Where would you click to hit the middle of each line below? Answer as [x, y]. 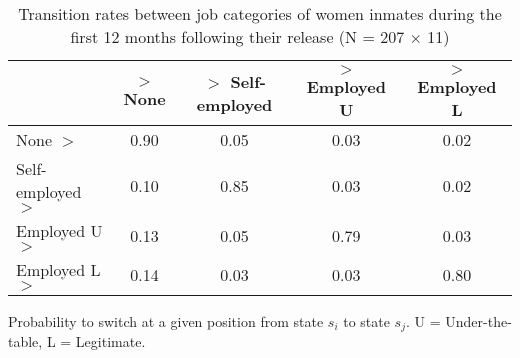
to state [366, 321]
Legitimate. [110, 341]
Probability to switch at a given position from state [166, 321]
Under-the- [478, 321]
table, [25, 341]
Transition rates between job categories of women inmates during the [260, 13]
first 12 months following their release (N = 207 [237, 36]
